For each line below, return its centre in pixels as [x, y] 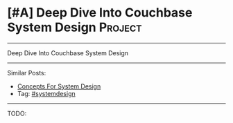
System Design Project [75, 27]
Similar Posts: [27, 73]
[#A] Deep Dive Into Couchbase [100, 13]
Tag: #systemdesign [46, 93]
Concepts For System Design [59, 86]
